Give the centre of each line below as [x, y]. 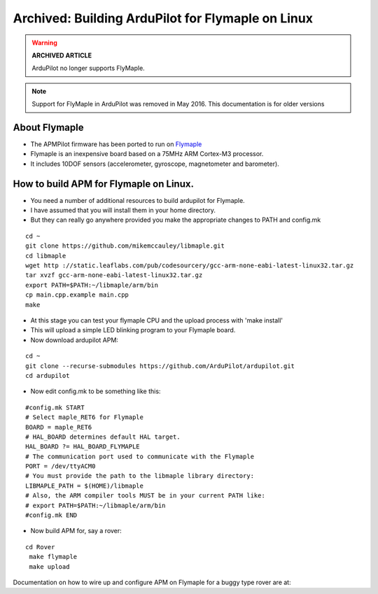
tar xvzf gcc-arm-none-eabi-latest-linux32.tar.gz [114, 275]
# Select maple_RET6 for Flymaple [84, 417]
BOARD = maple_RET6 [59, 427]
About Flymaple [48, 127]
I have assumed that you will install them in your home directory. [123, 211]
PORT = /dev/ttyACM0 [61, 466]
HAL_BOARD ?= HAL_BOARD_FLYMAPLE [83, 447]
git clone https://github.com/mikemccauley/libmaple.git [125, 246]
